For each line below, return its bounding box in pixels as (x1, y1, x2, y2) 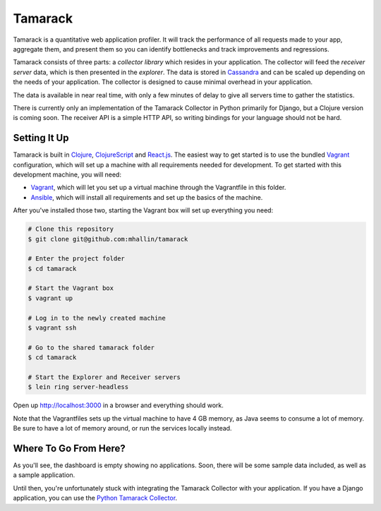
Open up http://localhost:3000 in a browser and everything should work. (13, 401, 224, 409)
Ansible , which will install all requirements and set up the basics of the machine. (30, 193, 263, 201)
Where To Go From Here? (13, 442, 126, 455)
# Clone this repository (28, 225, 114, 233)
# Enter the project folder (28, 255, 125, 263)
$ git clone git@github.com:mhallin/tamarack (28, 235, 188, 243)
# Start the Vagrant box (28, 284, 114, 292)
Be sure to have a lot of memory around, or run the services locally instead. (13, 424, 232, 433)
